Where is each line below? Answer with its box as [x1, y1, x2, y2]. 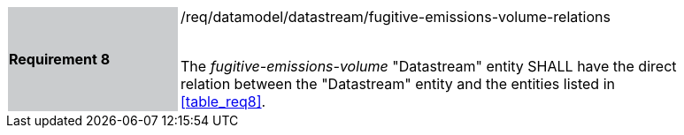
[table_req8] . [181, 93, 266, 110]
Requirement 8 [9, 50, 111, 68]
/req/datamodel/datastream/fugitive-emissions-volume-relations [181, 8, 611, 26]
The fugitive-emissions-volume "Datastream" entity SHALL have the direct [181, 57, 677, 75]
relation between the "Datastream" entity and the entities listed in [181, 75, 615, 93]
